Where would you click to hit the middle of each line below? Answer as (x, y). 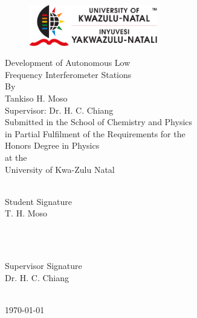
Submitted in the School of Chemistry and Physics (99, 122)
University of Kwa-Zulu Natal (60, 169)
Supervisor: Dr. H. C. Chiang (59, 110)
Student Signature (38, 201)
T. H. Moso (26, 213)
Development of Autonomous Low (68, 63)
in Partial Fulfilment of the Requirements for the (95, 133)
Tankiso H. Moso (36, 98)
